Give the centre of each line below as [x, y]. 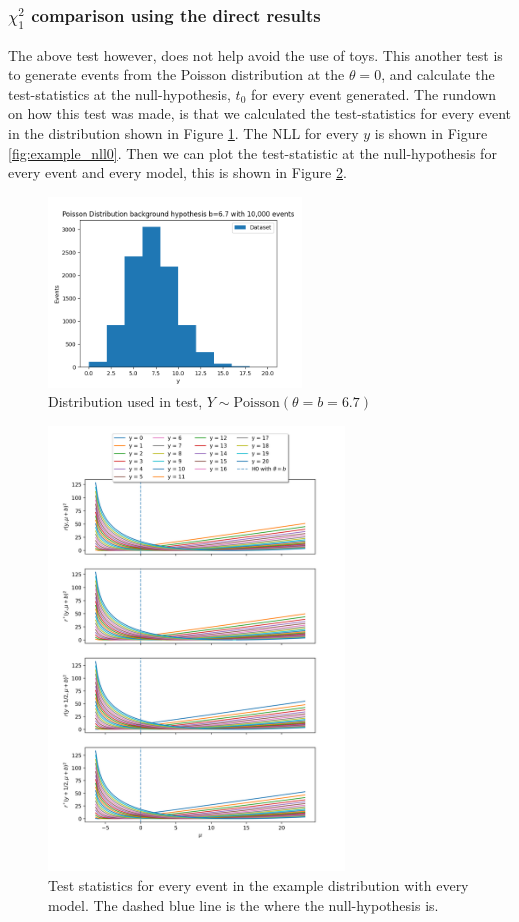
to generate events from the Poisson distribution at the [176, 74]
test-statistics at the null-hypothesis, [119, 93]
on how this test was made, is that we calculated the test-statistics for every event [260, 113]
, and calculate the [438, 74]
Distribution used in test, [125, 401]
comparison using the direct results [176, 14]
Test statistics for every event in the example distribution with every [258, 884]
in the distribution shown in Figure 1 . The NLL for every [183, 132]
